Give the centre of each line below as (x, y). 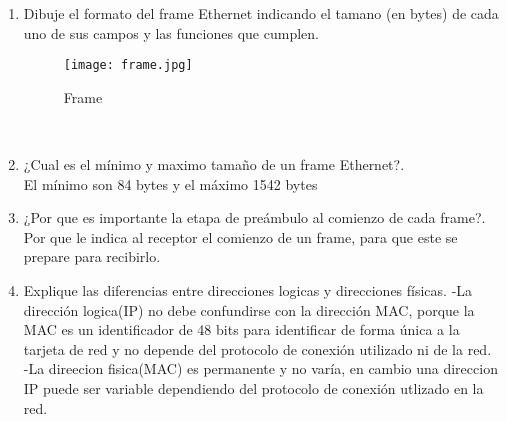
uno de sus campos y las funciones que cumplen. (171, 32)
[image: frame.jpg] (128, 65)
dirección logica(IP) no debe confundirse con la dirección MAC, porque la (249, 309)
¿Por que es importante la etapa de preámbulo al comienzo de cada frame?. (254, 217)
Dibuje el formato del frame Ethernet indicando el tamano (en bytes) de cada (261, 13)
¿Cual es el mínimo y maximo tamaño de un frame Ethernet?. (214, 164)
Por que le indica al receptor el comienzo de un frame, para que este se (240, 236)
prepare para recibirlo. (92, 256)
